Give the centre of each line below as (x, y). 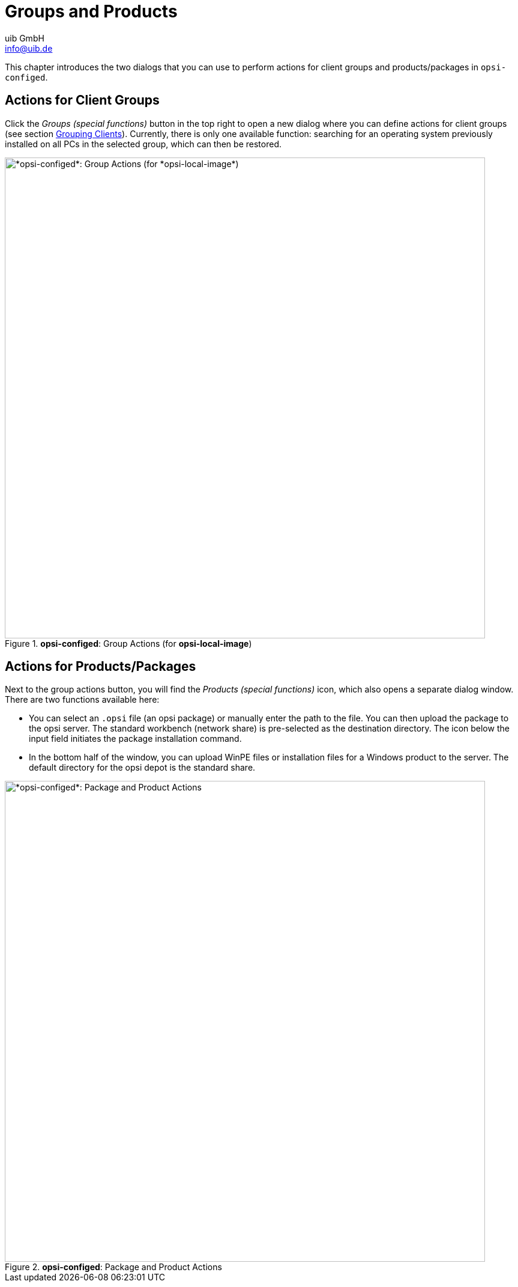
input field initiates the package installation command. (135, 739)
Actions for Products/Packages (101, 667)
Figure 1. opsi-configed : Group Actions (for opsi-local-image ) (128, 643)
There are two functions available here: (82, 700)
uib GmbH (25, 38)
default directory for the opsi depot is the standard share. (142, 768)
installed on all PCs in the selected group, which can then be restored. (143, 144)
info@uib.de (29, 48)
